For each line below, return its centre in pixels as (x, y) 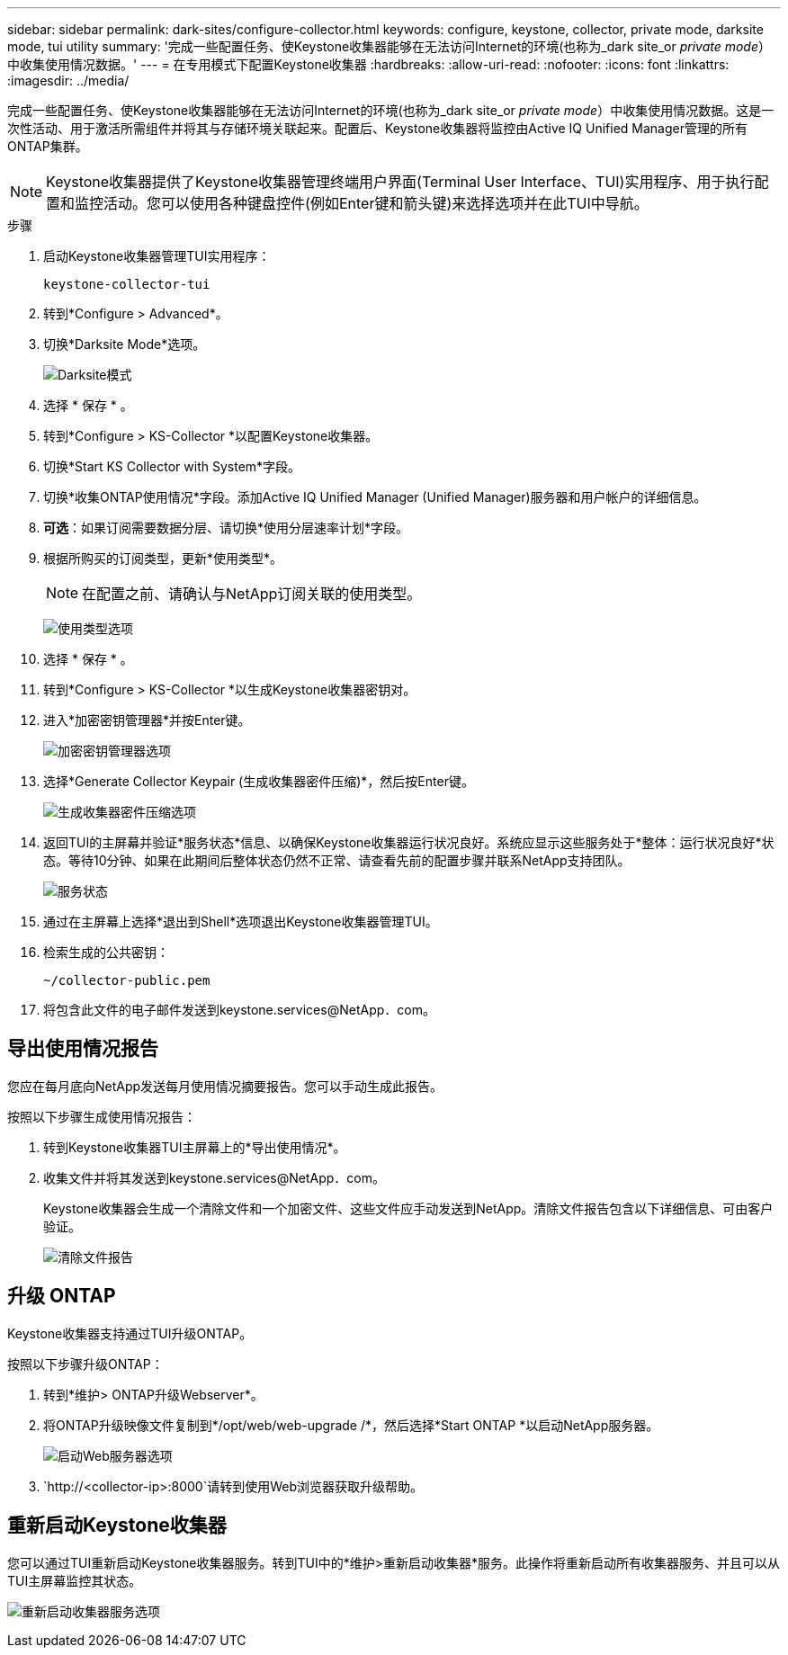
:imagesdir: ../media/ (68, 81)
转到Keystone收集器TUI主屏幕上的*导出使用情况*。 (195, 1147)
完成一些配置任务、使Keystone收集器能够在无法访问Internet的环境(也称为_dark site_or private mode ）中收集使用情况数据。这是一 (391, 110)
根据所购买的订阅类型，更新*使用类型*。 (163, 558)
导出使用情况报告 (83, 1049)
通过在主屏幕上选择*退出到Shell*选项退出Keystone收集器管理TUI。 (241, 921)
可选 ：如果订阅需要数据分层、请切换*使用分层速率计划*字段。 (226, 528)
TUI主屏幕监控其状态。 (75, 1580)
